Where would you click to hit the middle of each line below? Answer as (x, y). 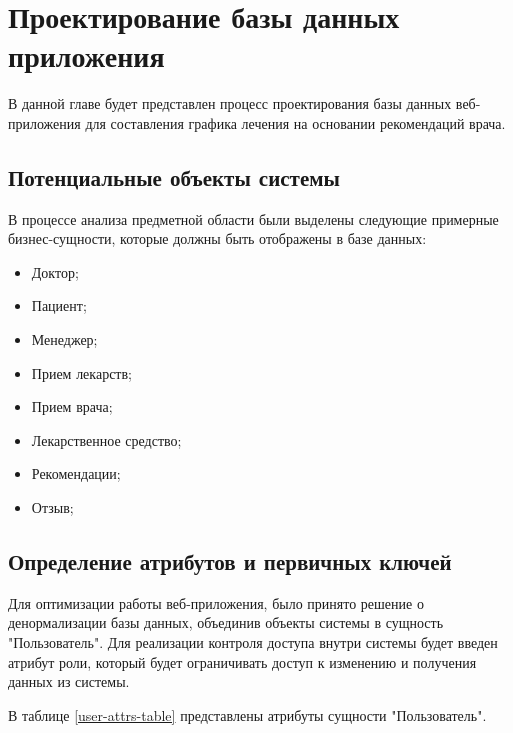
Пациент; (59, 305)
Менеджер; (64, 339)
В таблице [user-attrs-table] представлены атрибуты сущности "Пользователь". (247, 714)
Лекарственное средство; (106, 439)
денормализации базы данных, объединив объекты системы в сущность (226, 622)
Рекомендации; (76, 473)
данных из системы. (69, 681)
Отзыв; (52, 507)
